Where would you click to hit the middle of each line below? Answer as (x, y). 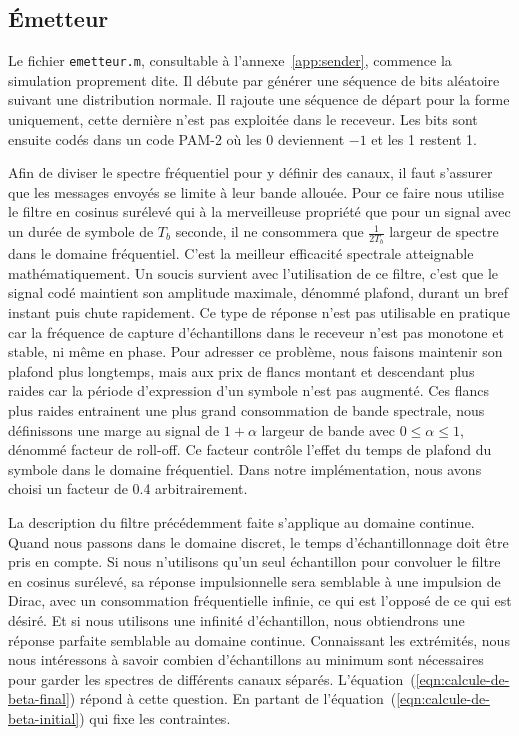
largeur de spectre (444, 231)
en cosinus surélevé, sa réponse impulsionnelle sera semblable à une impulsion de (254, 580)
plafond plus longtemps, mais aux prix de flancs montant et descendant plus (241, 370)
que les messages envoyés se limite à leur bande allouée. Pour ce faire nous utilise (256, 191)
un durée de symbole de (81, 231)
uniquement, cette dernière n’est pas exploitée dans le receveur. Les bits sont (243, 119)
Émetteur (58, 18)
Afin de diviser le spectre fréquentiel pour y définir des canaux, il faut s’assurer (250, 172)
